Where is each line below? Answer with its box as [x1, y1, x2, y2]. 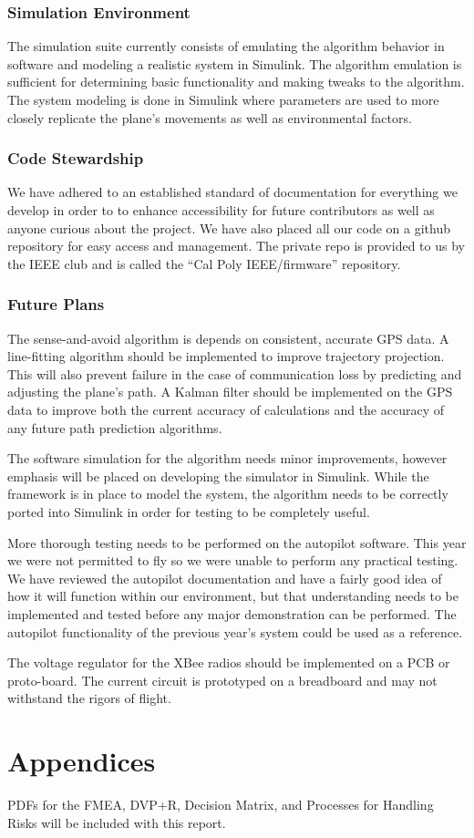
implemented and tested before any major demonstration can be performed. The [7, 604, 457, 623]
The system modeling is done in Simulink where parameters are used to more [7, 90, 439, 109]
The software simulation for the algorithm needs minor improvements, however [7, 449, 448, 468]
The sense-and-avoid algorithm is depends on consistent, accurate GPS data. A [7, 328, 449, 347]
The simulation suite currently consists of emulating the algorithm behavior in [7, 36, 445, 56]
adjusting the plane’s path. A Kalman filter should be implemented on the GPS [7, 382, 453, 401]
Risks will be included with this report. [7, 812, 226, 832]
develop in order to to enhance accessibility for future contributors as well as [7, 201, 435, 219]
